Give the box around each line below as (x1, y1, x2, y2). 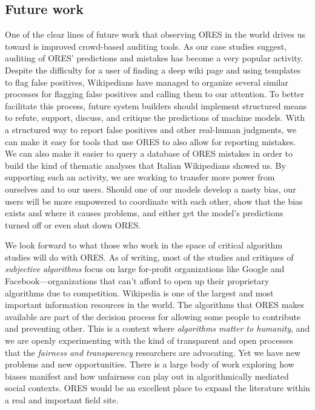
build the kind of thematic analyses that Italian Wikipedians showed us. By (5, 159, 286, 171)
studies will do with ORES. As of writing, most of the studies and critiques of (5, 250, 294, 263)
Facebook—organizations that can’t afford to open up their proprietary (5, 275, 270, 287)
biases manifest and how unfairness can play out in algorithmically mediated (5, 369, 289, 382)
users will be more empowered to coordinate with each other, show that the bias (5, 194, 303, 207)
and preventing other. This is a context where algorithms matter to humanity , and (5, 322, 310, 335)
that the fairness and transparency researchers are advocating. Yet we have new (5, 346, 301, 358)
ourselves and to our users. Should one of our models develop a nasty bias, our (5, 182, 296, 195)
